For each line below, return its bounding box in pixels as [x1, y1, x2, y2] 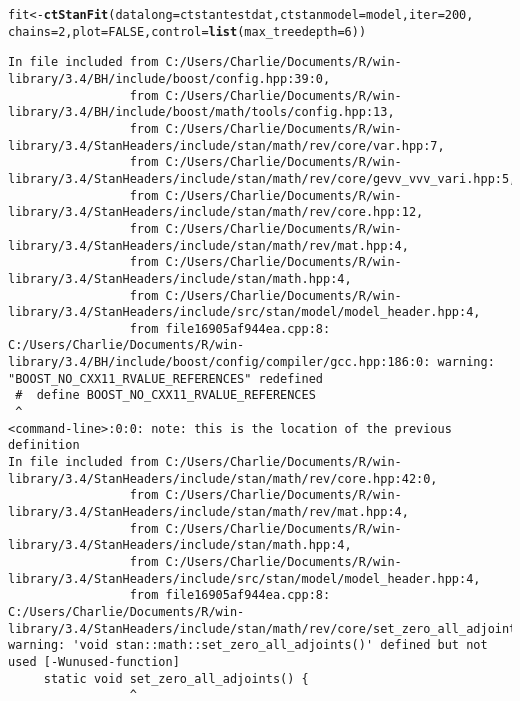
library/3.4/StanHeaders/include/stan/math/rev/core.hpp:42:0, [8, 471, 438, 486]
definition [8, 438, 80, 453]
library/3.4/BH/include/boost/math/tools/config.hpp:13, [8, 105, 395, 120]
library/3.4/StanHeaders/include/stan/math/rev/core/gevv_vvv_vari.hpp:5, [8, 171, 517, 186]
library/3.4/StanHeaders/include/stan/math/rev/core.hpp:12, [8, 205, 424, 220]
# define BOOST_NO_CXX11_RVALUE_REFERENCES [15, 388, 316, 403]
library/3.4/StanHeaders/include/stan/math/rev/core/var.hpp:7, [8, 138, 445, 153]
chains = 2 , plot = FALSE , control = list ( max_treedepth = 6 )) [8, 24, 367, 39]
